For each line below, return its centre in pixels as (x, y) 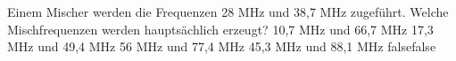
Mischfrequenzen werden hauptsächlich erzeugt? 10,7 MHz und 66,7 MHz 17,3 (220, 29)
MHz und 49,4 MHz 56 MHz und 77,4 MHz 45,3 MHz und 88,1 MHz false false (222, 46)
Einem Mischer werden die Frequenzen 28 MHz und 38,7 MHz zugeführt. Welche (228, 11)
